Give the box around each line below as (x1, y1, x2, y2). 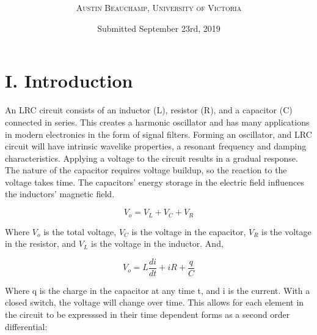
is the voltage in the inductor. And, (91, 237, 224, 250)
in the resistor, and (5, 237, 76, 250)
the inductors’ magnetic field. (5, 187, 115, 200)
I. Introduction (5, 68, 133, 93)
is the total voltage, (43, 225, 117, 238)
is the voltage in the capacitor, (131, 225, 246, 238)
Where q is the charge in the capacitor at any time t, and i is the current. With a (5, 284, 310, 296)
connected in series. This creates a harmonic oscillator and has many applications (5, 115, 310, 128)
